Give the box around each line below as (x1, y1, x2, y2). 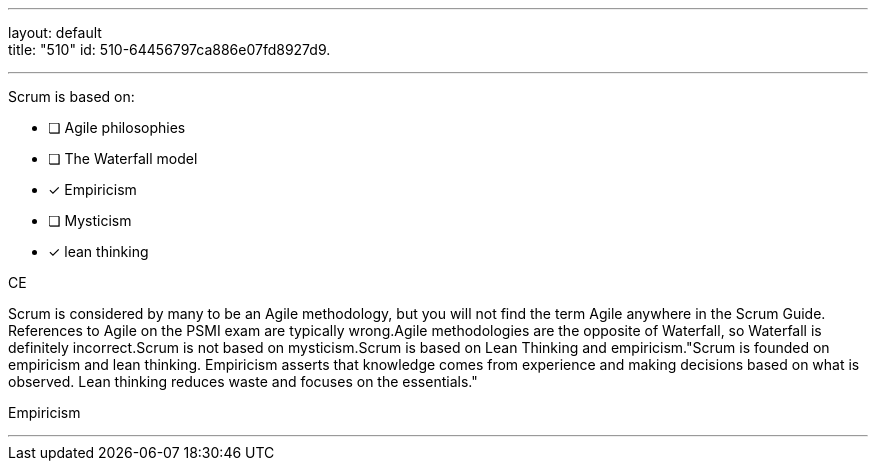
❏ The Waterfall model (48, 150, 198, 167)
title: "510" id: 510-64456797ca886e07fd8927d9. (8, 41, 331, 58)
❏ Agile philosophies (48, 119, 186, 136)
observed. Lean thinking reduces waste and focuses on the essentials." (8, 373, 478, 390)
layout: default (8, 24, 102, 41)
